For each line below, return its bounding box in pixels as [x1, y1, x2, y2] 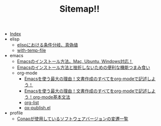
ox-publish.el [24, 105, 51, 111]
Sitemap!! [59, 3, 100, 15]
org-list [24, 100, 39, 105]
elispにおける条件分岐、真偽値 [17, 42, 78, 48]
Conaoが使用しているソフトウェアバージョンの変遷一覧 [17, 116, 128, 122]
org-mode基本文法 [33, 94, 71, 100]
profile [9, 110, 23, 116]
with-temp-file [17, 47, 46, 53]
